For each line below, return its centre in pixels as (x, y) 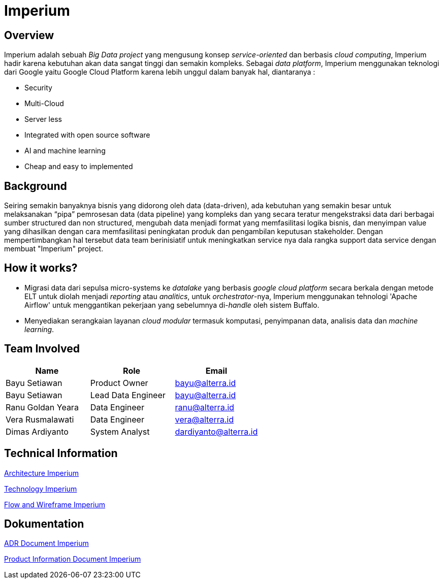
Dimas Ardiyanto (37, 431)
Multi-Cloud (44, 104)
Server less (43, 119)
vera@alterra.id (204, 419)
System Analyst (120, 431)
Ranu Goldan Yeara (42, 407)
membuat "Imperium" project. (54, 249)
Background (36, 186)
